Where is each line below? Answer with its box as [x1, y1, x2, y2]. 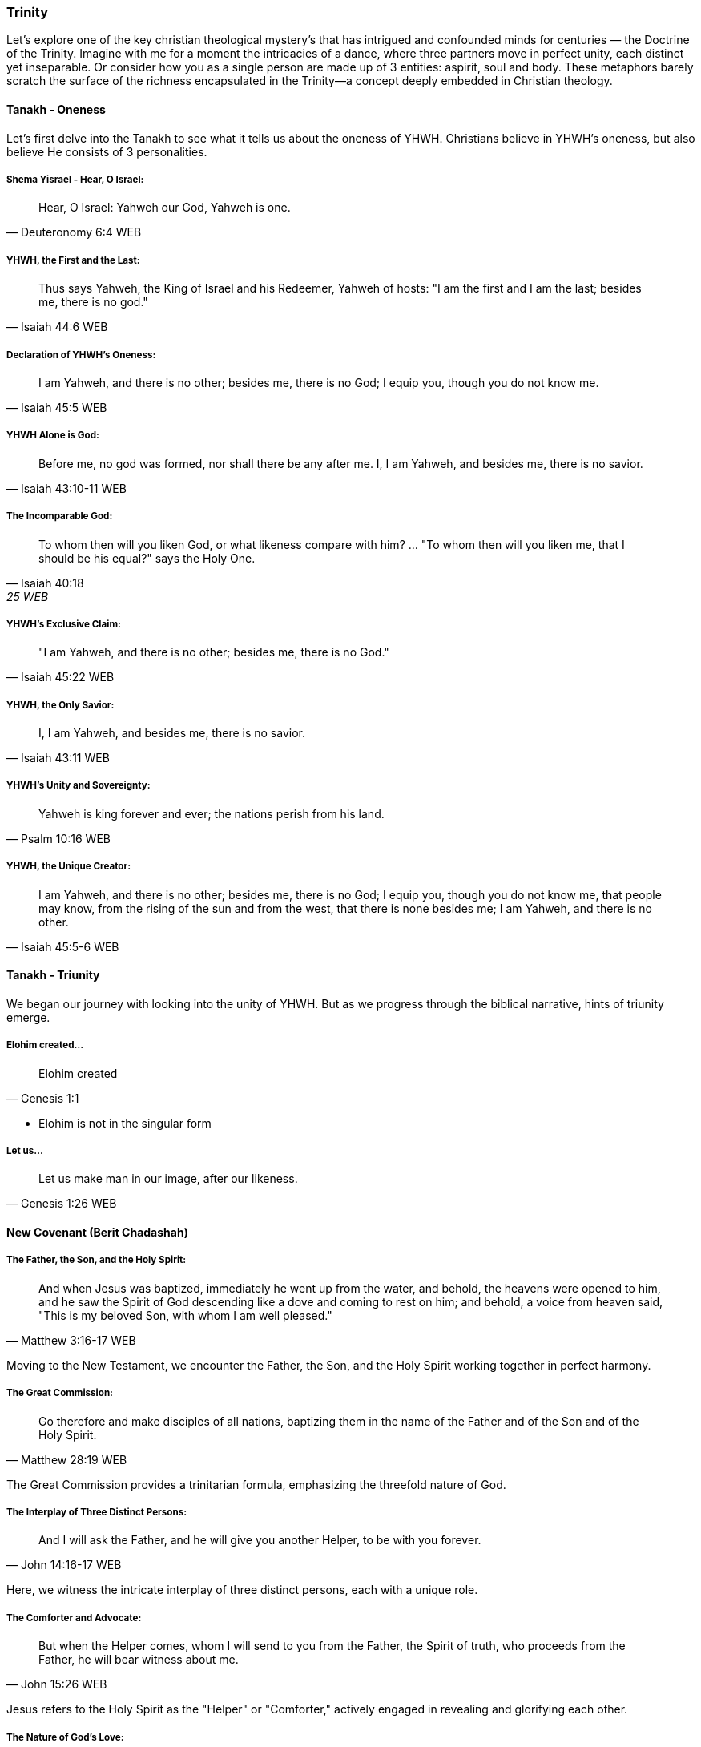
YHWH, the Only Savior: [6, 699, 115, 711]
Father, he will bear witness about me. [38, 1652, 239, 1667]
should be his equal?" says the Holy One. [38, 551, 256, 565]
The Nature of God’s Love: [6, 1731, 124, 1743]
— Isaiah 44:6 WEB [6, 320, 108, 334]
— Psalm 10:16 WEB [6, 831, 111, 845]
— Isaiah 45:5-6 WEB [6, 939, 119, 954]
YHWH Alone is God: [6, 430, 99, 442]
